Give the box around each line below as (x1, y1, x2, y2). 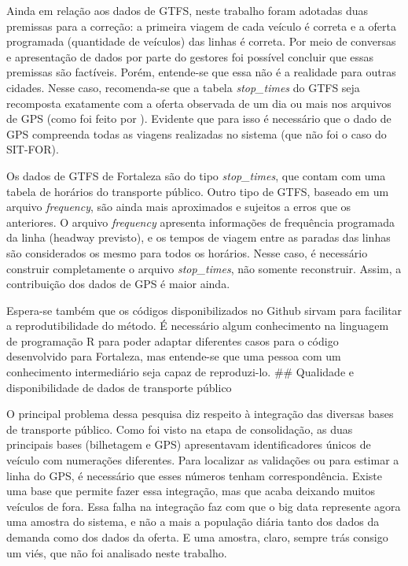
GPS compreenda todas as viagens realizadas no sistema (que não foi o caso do (6, 125, 387, 142)
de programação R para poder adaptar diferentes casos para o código (6, 332, 339, 349)
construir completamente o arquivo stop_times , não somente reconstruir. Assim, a (6, 260, 402, 276)
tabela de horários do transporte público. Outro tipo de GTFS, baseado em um (6, 183, 389, 199)
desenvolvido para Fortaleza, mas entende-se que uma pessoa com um (6, 348, 341, 364)
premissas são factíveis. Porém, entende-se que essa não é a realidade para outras (6, 64, 396, 80)
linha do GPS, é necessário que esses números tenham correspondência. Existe (6, 467, 383, 483)
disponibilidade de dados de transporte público (6, 379, 232, 395)
